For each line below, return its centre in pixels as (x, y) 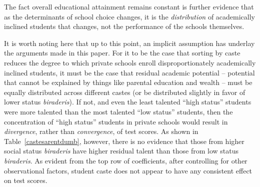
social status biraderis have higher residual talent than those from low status (121, 151)
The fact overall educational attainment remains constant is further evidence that (129, 6)
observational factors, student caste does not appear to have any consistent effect (128, 170)
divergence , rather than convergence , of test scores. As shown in (101, 131)
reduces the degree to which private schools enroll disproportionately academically (130, 62)
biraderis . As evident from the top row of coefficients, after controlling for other (126, 160)
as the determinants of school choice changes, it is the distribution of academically (130, 16)
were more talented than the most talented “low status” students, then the (118, 111)
